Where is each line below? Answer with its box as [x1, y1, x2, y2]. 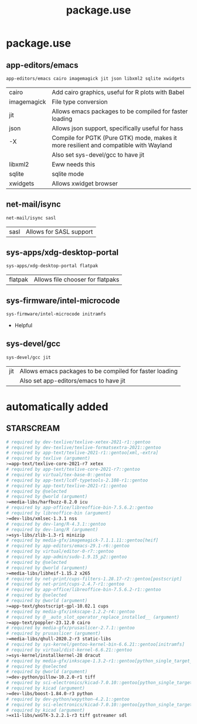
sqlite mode [52, 170, 84, 178]
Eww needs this [52, 160, 96, 168]
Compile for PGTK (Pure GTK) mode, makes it [52, 134, 177, 142]
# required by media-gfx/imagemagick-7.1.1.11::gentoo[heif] [6, 537, 159, 543]
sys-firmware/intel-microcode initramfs [6, 311, 107, 317]
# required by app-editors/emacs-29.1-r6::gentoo [6, 543, 130, 549]
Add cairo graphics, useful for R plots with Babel [52, 88, 185, 96]
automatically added [6, 400, 108, 413]
